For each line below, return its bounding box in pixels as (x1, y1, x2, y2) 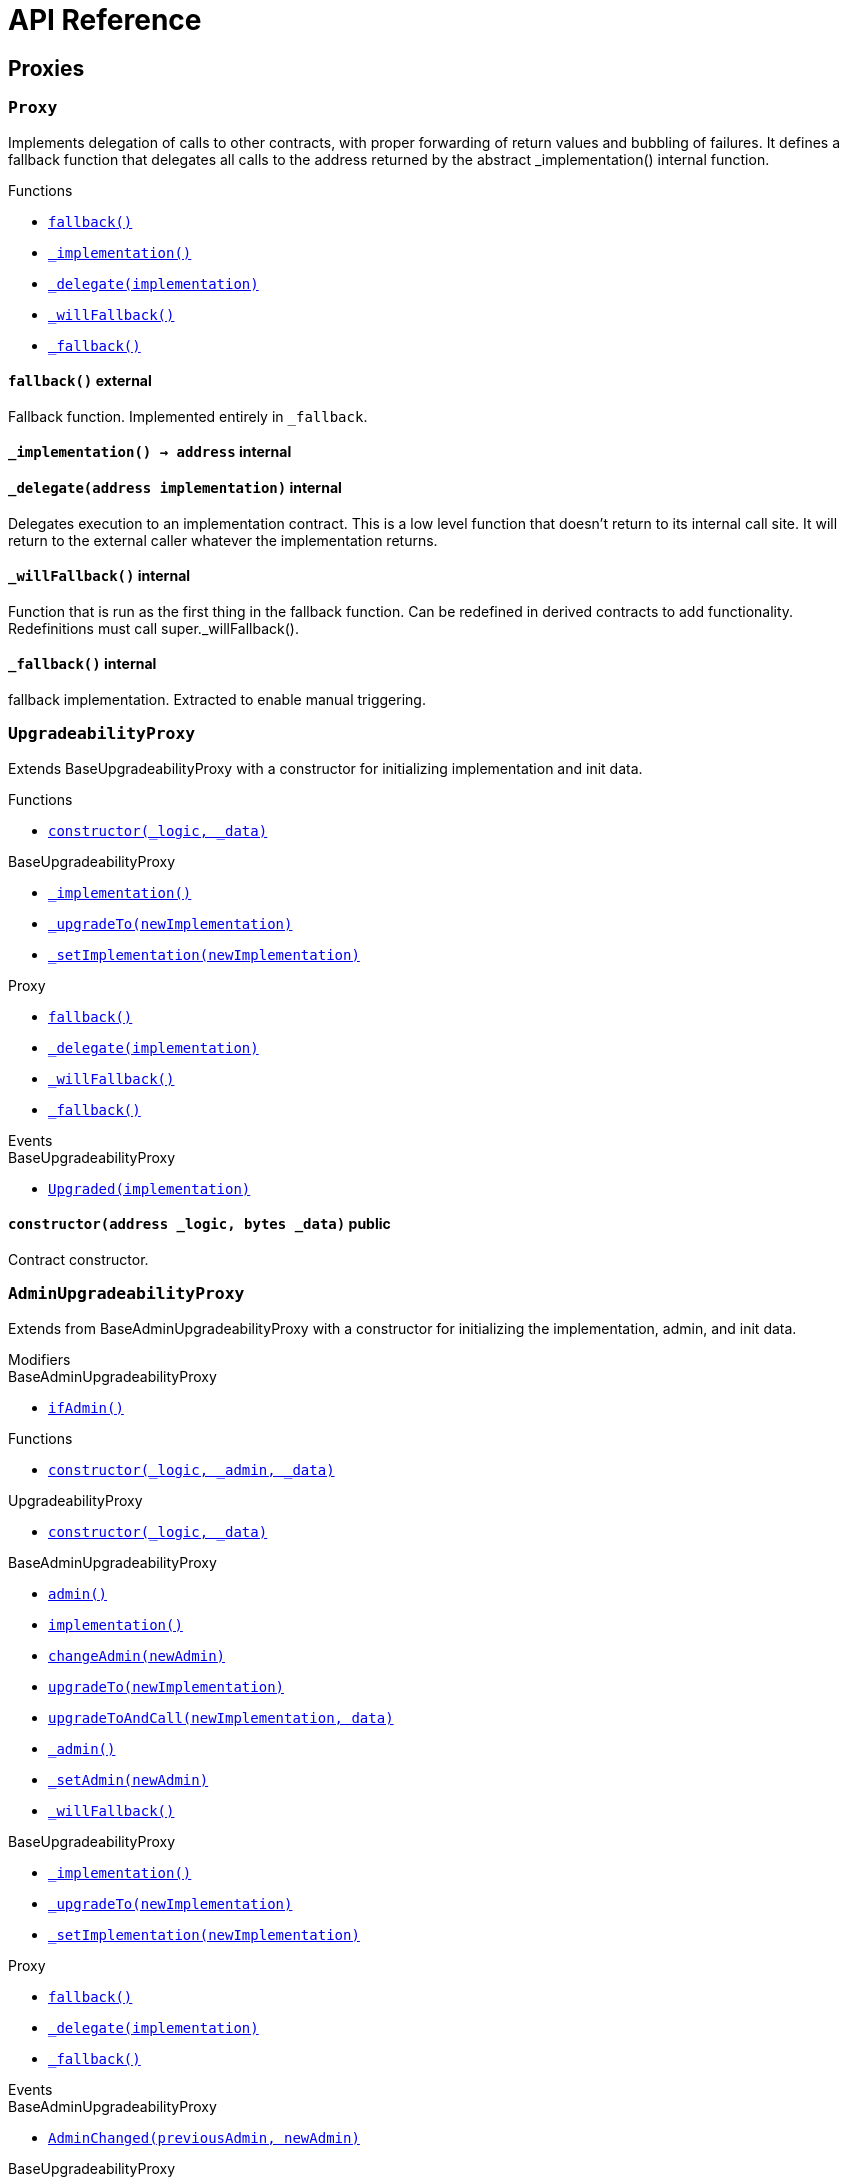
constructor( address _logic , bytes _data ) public (8, 1215, 391, 1233)
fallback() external (8, 372, 152, 390)
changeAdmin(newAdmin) (48, 1647, 226, 1664)
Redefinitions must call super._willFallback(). (8, 619, 299, 637)
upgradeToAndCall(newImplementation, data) (48, 1709, 394, 1726)
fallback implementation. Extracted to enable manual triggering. (8, 691, 426, 709)
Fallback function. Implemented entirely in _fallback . (8, 407, 368, 425)
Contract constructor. (8, 1251, 149, 1268)
